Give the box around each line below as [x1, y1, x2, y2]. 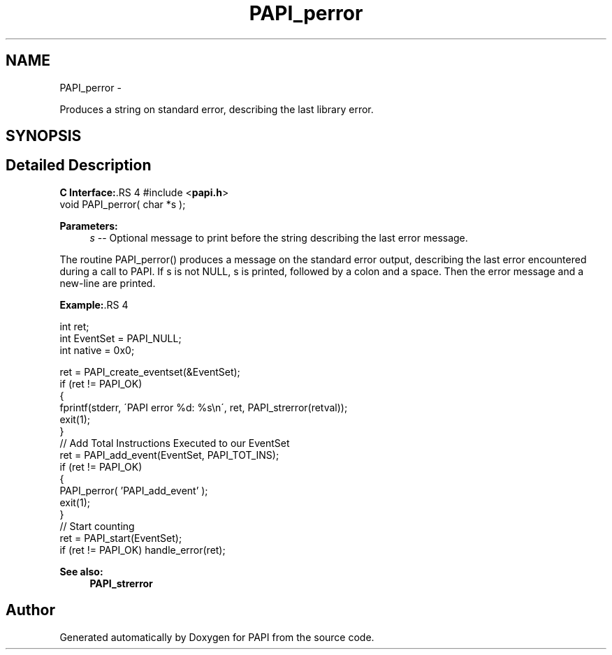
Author [6, 601, 55, 619]
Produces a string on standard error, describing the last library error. [59, 103, 374, 115]
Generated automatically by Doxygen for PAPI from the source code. [59, 631, 374, 643]
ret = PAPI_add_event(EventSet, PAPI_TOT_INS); [59, 448, 279, 461]
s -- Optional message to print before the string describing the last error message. [89, 231, 468, 244]
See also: [59, 565, 103, 577]
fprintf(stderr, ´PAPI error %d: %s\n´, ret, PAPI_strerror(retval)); [59, 401, 348, 413]
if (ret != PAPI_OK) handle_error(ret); [59, 543, 226, 556]
